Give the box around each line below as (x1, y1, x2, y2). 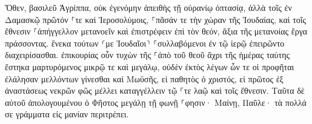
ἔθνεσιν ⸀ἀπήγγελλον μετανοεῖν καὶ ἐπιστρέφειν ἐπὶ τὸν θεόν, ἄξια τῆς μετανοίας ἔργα (5, 25, 308, 38)
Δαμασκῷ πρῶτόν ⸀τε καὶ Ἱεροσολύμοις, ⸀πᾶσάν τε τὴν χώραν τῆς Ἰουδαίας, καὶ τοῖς (5, 13, 307, 25)
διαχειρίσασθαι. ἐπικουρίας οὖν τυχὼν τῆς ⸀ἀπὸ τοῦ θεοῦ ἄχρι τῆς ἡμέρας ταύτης (5, 48, 290, 61)
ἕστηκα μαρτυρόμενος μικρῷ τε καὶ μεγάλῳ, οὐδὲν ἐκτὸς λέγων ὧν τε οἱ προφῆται (5, 60, 294, 73)
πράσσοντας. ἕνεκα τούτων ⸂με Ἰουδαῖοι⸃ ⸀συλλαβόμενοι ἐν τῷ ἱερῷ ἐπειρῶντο (5, 36, 285, 49)
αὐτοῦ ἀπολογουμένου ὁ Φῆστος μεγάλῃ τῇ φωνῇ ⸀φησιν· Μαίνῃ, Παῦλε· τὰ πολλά (5, 96, 307, 108)
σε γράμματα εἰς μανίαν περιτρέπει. (5, 108, 129, 120)
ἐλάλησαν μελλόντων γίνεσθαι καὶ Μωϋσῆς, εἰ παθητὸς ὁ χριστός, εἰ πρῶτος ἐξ (5, 72, 284, 85)
